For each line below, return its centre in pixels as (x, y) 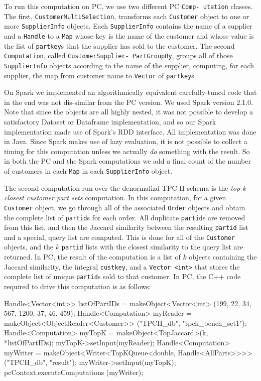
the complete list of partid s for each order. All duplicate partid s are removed (125, 217)
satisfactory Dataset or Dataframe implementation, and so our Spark (110, 122)
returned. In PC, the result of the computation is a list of (92, 257)
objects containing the (223, 257)
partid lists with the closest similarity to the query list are (152, 247)
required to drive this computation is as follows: (78, 286)
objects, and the (29, 247)
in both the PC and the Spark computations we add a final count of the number (127, 161)
